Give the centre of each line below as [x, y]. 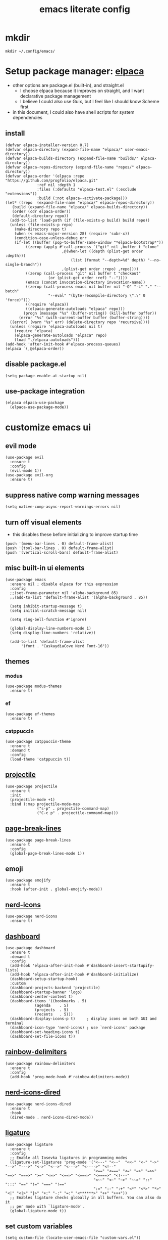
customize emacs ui [48, 427]
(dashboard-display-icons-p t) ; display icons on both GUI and [83, 1019]
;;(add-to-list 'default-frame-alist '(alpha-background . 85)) [79, 597]
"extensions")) [21, 194]
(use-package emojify [28, 880]
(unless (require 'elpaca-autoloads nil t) [56, 326]
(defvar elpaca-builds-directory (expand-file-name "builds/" [72, 158]
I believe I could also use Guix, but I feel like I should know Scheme [90, 101]
